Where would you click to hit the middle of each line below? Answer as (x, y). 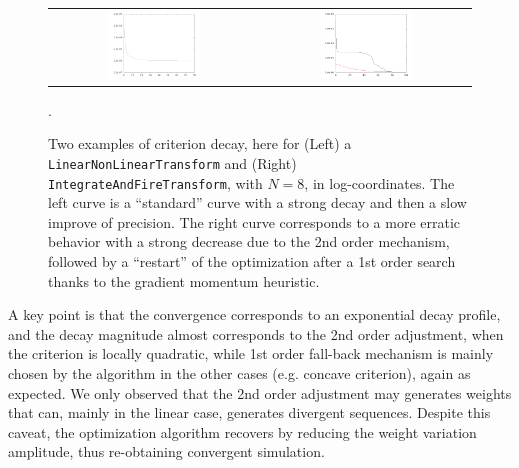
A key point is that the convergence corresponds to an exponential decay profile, (254, 314)
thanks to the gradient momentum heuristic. (184, 280)
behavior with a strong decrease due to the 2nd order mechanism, (249, 241)
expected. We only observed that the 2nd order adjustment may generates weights (260, 392)
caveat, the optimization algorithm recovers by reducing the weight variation (242, 431)
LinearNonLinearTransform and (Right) (172, 162)
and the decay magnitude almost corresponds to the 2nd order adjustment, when (256, 333)
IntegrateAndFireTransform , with (155, 182)
